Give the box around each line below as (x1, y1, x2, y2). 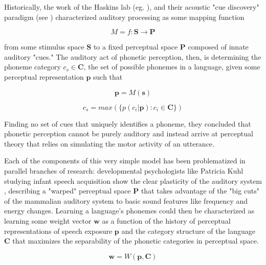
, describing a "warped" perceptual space (4, 185, 131, 196)
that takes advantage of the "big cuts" (141, 185, 260, 196)
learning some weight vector (4, 215, 92, 226)
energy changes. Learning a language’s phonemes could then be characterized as (4, 205, 255, 216)
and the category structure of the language (121, 225, 256, 236)
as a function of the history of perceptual (102, 215, 231, 226)
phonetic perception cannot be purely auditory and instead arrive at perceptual (4, 128, 253, 139)
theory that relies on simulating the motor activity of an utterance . (4, 138, 214, 149)
